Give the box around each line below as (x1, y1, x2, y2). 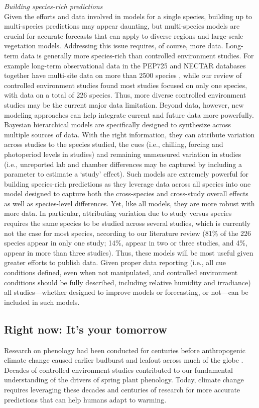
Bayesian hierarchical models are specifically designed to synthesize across (4, 119, 231, 130)
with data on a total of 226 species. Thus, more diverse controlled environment (4, 90, 246, 100)
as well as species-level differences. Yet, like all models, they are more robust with (4, 198, 255, 208)
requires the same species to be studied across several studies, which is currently (4, 218, 251, 228)
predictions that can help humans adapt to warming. (4, 394, 167, 404)
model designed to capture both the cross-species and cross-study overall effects (4, 188, 248, 199)
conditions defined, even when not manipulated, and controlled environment (4, 267, 238, 278)
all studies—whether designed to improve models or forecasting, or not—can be (4, 287, 248, 297)
